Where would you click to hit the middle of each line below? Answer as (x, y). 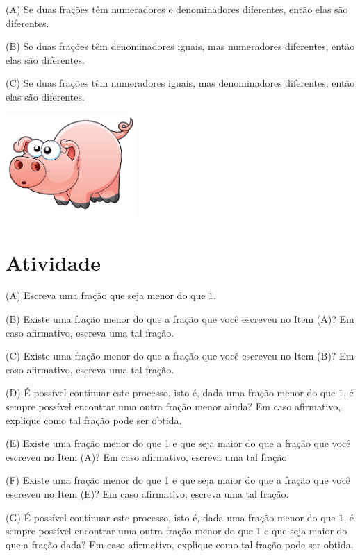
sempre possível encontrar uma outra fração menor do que (129, 531)
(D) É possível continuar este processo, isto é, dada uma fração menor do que (171, 393)
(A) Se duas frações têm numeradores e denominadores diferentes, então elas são (177, 9)
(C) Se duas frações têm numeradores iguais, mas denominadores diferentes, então (180, 83)
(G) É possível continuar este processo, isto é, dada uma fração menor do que (171, 517)
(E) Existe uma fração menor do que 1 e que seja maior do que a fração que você (178, 443)
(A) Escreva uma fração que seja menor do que (106, 295)
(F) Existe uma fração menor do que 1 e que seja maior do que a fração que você (178, 480)
